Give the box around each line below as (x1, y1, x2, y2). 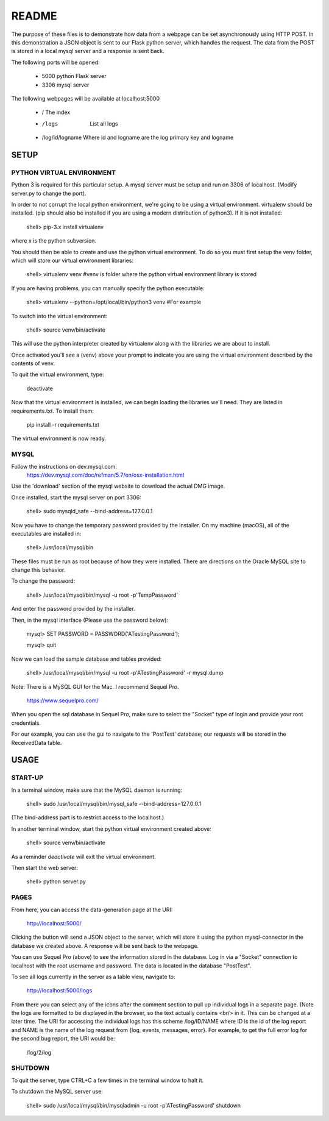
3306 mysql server (41, 81, 90, 88)
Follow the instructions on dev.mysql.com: (11, 463, 117, 470)
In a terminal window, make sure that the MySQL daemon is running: (11, 786, 183, 794)
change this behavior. (11, 566, 66, 574)
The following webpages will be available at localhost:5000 (11, 94, 160, 102)
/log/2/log (26, 1048, 52, 1056)
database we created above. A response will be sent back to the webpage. (11, 942, 199, 949)
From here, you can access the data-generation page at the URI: (11, 906, 173, 913)
